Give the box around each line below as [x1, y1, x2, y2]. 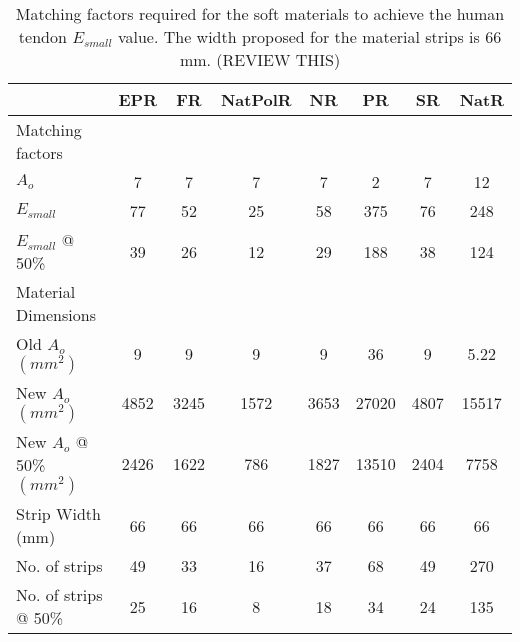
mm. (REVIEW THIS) [179, 48, 341, 71]
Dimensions [16, 303, 96, 326]
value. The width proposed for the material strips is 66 [117, 25, 502, 48]
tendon [18, 25, 67, 48]
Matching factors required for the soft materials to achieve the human [15, 2, 505, 25]
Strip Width [16, 502, 101, 525]
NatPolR [220, 88, 292, 111]
